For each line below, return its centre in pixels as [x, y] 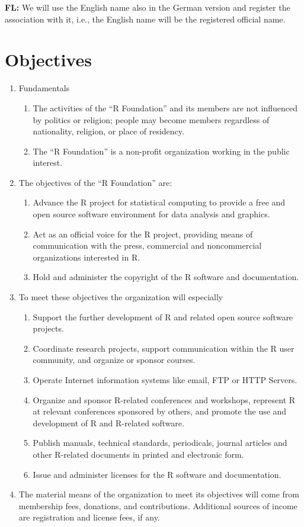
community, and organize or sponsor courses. [114, 360]
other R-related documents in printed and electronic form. [138, 454]
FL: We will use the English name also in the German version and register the [148, 7]
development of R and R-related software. [108, 422]
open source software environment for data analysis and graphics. [151, 214]
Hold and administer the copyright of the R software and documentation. [166, 277]
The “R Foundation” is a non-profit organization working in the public [161, 151]
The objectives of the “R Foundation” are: [95, 182]
